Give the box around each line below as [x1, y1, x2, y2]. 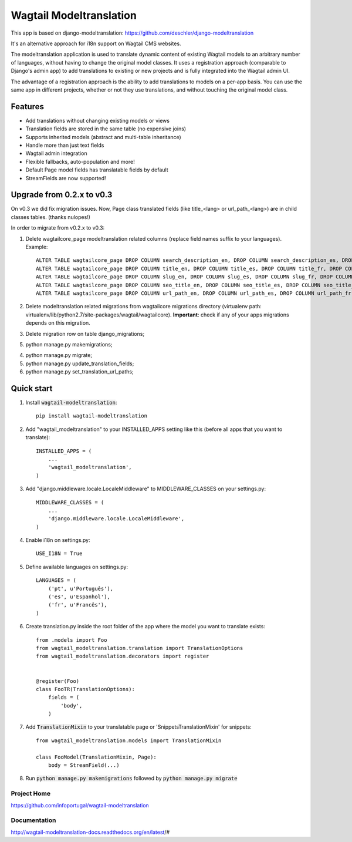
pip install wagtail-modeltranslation [36, 413, 148, 419]
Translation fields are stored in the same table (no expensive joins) [25, 125, 187, 132]
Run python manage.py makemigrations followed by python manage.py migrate [25, 775, 238, 782]
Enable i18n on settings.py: [25, 537, 90, 544]
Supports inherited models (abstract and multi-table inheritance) [25, 133, 181, 140]
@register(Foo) [36, 678, 80, 684]
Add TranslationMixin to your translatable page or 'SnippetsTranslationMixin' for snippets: [25, 723, 252, 730]
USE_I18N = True [36, 550, 83, 557]
